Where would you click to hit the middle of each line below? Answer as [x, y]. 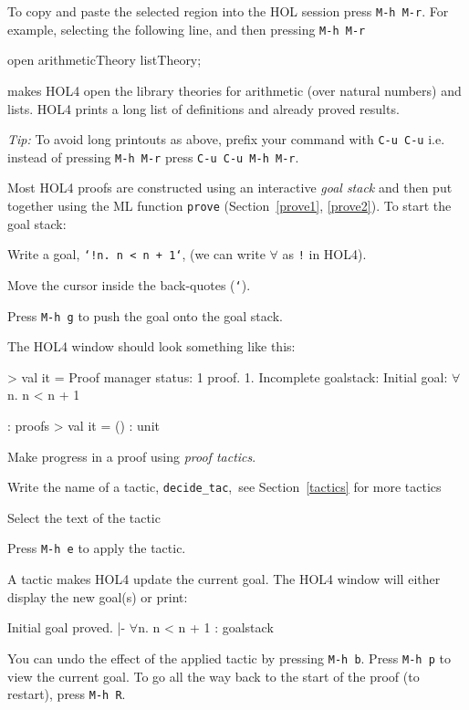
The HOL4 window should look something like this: [151, 346]
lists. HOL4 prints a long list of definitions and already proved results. [203, 108]
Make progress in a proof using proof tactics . [132, 456]
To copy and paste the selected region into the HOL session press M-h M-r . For [228, 11]
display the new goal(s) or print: [98, 596]
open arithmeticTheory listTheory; [104, 60]
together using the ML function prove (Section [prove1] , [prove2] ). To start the [229, 205]
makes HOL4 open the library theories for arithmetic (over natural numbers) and [234, 90]
